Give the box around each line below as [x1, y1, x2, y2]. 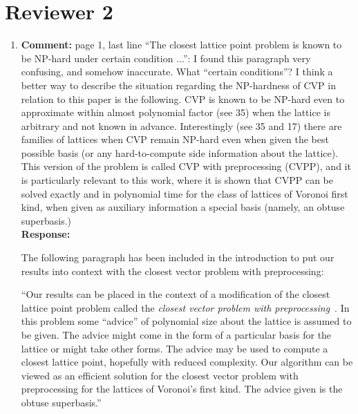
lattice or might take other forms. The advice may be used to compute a [21, 341, 328, 355]
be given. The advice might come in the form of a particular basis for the [21, 328, 332, 341]
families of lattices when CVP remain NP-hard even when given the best [21, 132, 329, 147]
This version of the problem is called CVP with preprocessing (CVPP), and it [21, 159, 351, 173]
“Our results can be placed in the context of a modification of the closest [21, 287, 330, 301]
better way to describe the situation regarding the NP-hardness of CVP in [21, 77, 336, 92]
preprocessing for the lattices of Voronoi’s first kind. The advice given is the [21, 382, 343, 396]
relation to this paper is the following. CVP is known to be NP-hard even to [21, 91, 345, 106]
